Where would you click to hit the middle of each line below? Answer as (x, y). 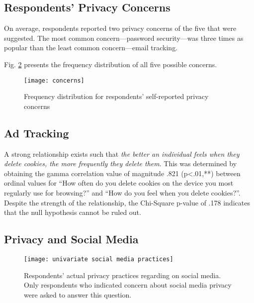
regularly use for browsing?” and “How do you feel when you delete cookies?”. (122, 193)
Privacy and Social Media (71, 239)
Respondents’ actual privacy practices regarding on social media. (123, 275)
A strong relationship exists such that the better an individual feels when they (122, 153)
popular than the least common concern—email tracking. (91, 48)
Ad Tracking (37, 133)
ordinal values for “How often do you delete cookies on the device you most (119, 183)
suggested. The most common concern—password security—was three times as (124, 38)
